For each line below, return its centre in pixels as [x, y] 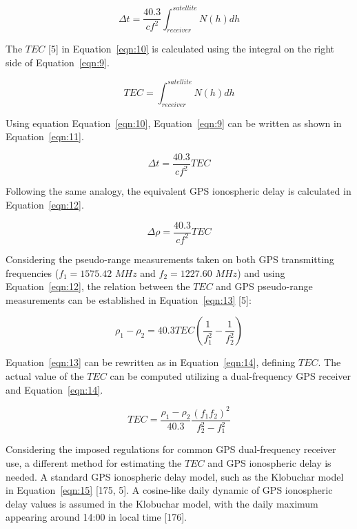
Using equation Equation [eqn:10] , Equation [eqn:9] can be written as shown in [174, 123]
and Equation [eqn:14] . [54, 389]
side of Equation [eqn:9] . [58, 62]
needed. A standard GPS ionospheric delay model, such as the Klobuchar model [175, 476]
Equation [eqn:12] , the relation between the [98, 286]
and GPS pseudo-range [264, 286]
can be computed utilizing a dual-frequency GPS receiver [231, 375]
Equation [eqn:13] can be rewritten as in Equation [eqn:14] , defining [151, 362]
